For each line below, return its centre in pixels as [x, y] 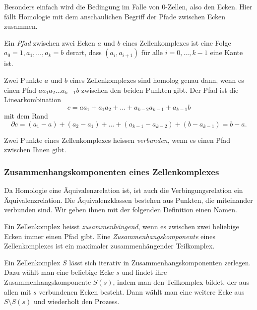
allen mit [18, 291]
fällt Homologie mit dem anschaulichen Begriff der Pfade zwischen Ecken [115, 16]
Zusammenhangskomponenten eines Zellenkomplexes [112, 171]
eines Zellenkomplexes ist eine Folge [177, 42]
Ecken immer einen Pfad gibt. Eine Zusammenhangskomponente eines [110, 236]
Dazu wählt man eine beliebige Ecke [59, 272]
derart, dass [84, 52]
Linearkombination [32, 99]
